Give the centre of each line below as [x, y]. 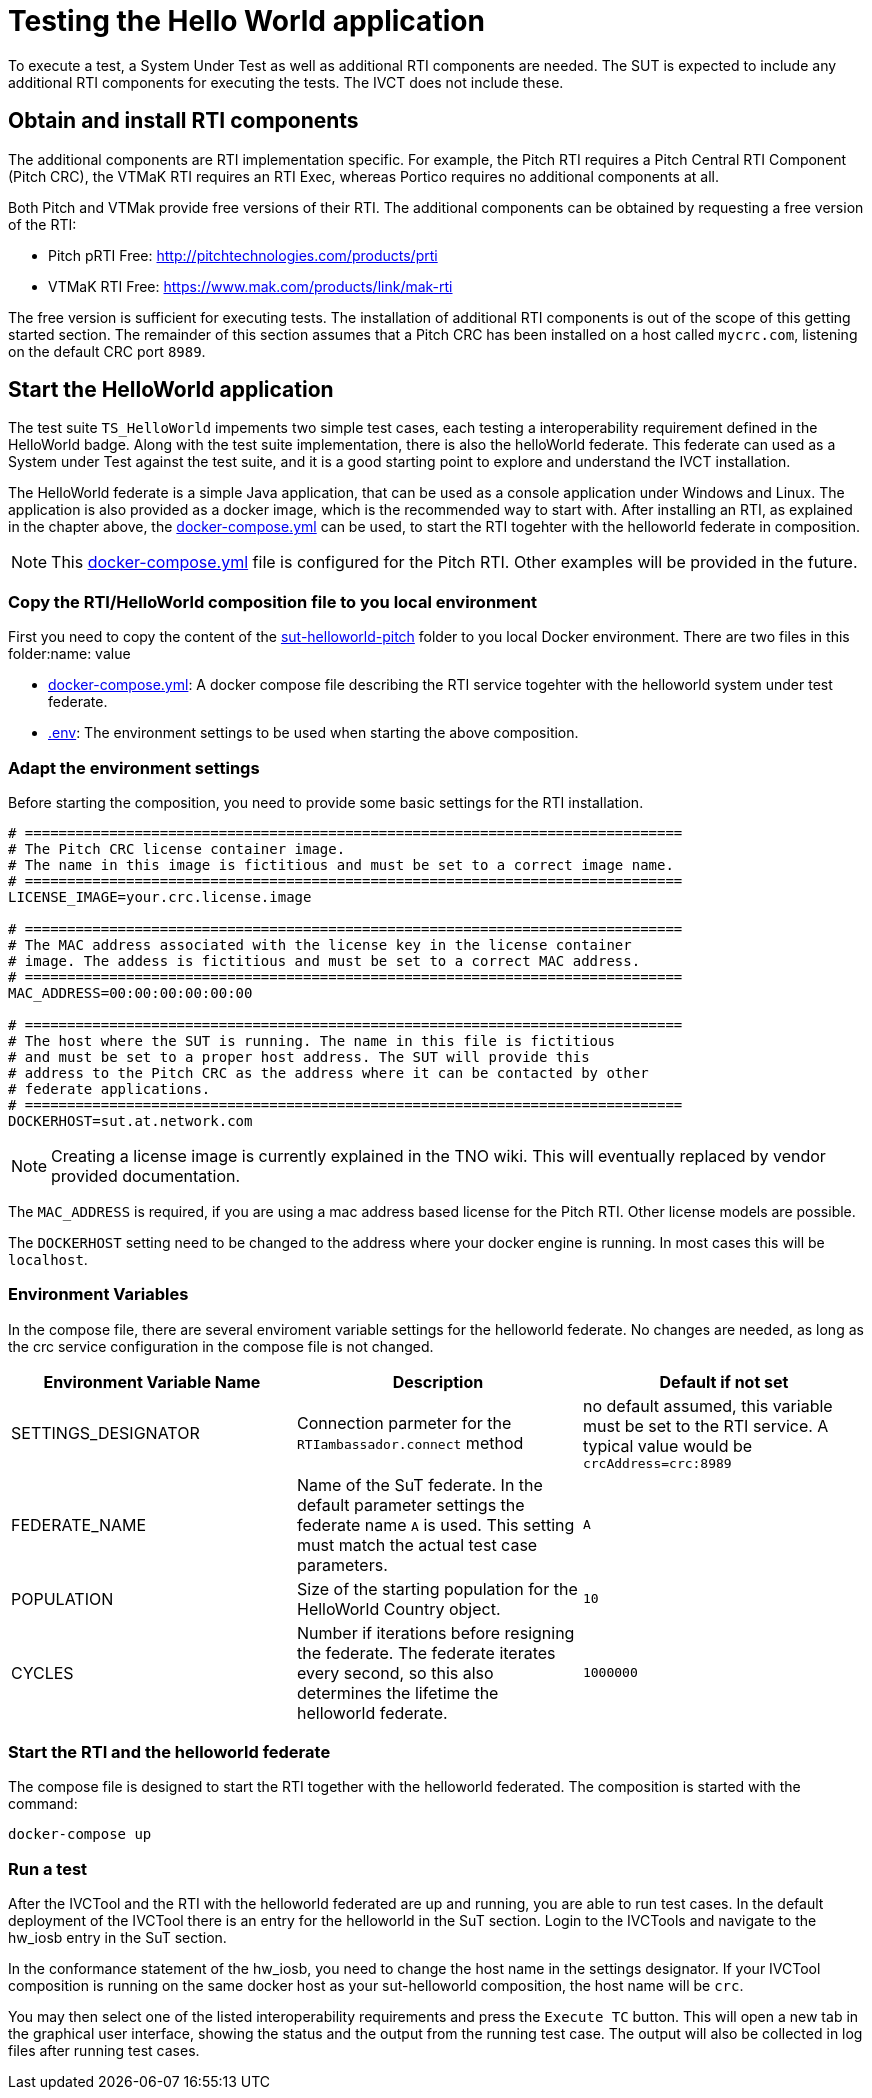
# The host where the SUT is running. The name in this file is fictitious [311, 1040]
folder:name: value [69, 654]
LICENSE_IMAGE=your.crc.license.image [160, 896]
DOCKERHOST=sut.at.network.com [130, 1120]
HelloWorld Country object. [398, 1608]
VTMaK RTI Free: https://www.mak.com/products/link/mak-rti [250, 286]
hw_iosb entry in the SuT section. [117, 1938]
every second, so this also [395, 1672]
